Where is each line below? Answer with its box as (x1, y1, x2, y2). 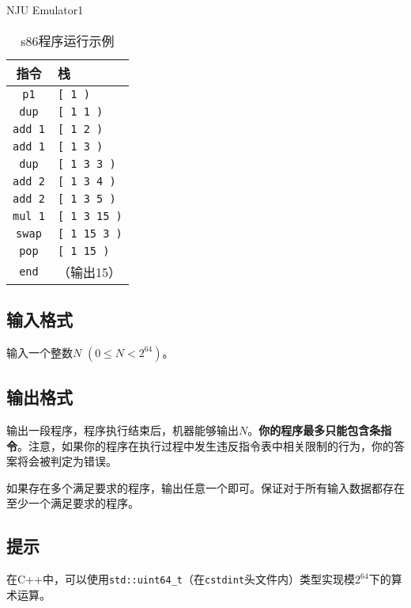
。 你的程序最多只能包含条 (247, 422, 381, 438)
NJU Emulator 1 (6, 2, 84, 17)
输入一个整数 (6, 344, 73, 360)
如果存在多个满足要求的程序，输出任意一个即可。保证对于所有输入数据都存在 (6, 479, 405, 496)
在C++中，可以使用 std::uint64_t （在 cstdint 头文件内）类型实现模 (6, 571, 356, 587)
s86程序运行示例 (21, 31, 115, 50)
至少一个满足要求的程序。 (6, 495, 139, 511)
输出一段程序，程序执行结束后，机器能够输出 (6, 422, 239, 438)
